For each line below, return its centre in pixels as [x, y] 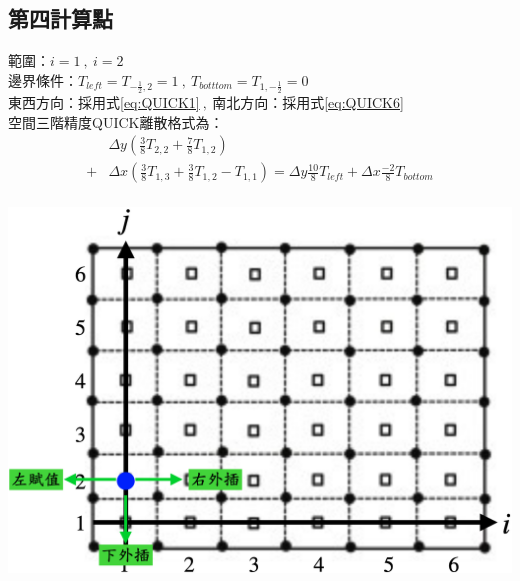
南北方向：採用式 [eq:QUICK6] [308, 102]
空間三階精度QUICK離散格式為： [116, 121]
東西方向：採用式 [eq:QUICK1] [104, 102]
